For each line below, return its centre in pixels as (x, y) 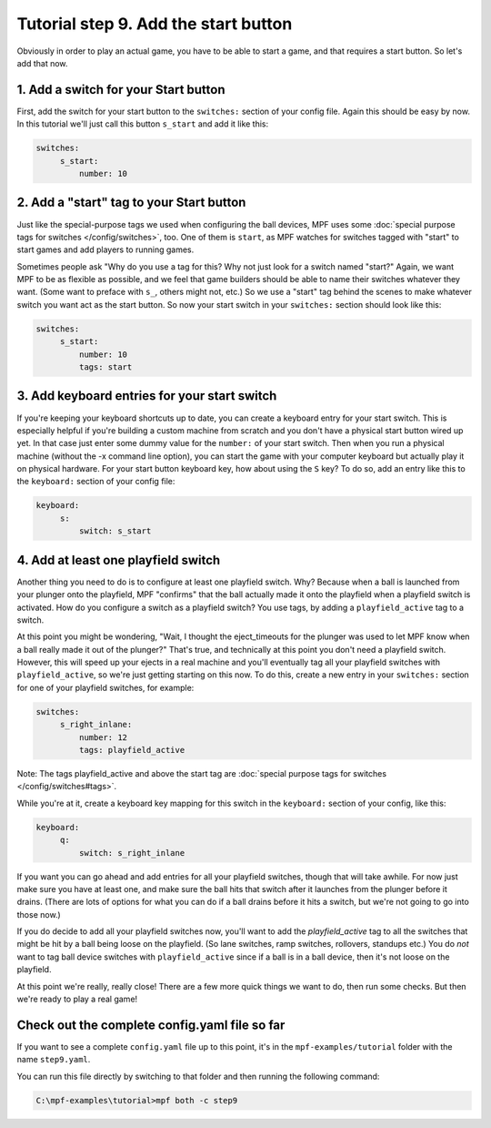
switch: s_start (115, 531)
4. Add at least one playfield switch (119, 560)
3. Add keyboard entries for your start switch (147, 396)
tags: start (105, 367)
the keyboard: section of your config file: (96, 482)
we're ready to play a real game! (77, 999)
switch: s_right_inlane (132, 853)
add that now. (42, 63)
